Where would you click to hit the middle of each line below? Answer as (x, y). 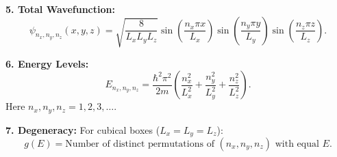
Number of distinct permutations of (140, 144)
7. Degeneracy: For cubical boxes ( (83, 129)
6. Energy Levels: (47, 63)
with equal (297, 144)
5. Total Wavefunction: (60, 9)
